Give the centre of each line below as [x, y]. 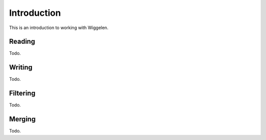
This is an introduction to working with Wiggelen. [59, 28]
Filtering [22, 93]
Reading [22, 42]
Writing [21, 67]
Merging [22, 119]
